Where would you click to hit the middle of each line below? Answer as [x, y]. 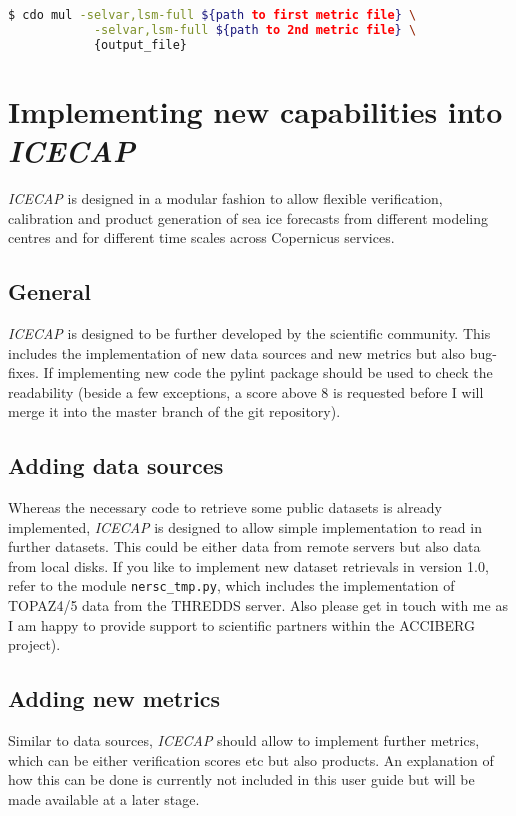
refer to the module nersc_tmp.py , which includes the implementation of [231, 585]
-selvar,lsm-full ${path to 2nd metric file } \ [255, 29]
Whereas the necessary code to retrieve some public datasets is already [225, 507]
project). [34, 644]
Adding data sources [116, 465]
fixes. [23, 372]
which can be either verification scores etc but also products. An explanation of [251, 759]
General [49, 291]
